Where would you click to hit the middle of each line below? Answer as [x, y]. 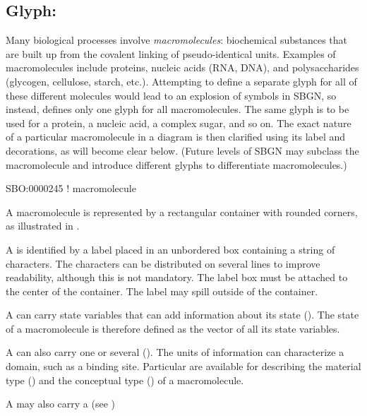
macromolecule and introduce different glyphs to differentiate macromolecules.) [176, 164]
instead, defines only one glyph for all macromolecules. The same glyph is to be [178, 109]
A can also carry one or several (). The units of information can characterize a [175, 352]
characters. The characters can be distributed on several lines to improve [163, 263]
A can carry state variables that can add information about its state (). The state [182, 315]
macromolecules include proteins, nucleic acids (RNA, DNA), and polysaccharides [182, 67]
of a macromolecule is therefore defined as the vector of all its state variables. [173, 328]
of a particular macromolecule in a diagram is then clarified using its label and [176, 137]
